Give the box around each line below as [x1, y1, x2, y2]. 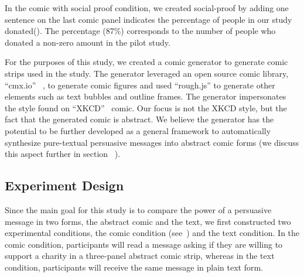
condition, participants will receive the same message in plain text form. [5, 261, 264, 273]
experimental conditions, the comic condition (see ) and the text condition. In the [5, 227, 300, 239]
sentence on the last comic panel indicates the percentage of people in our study [5, 13, 292, 25]
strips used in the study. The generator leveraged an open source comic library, [5, 67, 289, 79]
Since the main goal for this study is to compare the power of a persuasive [5, 203, 272, 216]
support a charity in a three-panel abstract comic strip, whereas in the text [5, 249, 275, 262]
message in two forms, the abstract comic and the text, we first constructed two [5, 215, 291, 227]
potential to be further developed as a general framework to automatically [5, 124, 271, 136]
